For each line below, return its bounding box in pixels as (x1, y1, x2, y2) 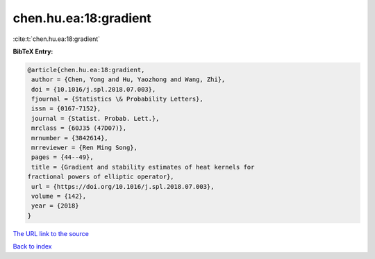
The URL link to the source (12, 229, 90, 237)
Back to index (12, 242, 52, 251)
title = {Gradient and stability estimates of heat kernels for (31, 163, 255, 171)
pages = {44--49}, (31, 153, 94, 161)
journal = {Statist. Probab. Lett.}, (31, 115, 160, 122)
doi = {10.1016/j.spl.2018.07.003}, (31, 85, 156, 93)
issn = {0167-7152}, (31, 105, 101, 112)
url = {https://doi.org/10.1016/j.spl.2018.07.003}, (31, 183, 215, 190)
